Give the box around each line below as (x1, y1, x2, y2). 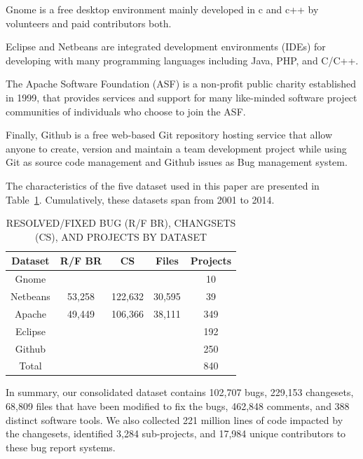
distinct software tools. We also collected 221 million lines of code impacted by (6, 412, 343, 427)
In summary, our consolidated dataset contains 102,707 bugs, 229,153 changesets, (6, 385, 354, 400)
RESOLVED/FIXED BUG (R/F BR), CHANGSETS (6, 216, 236, 230)
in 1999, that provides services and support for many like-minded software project (6, 90, 357, 104)
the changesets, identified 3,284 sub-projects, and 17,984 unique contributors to (6, 426, 346, 441)
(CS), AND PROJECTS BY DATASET (35, 229, 207, 243)
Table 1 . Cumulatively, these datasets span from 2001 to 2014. (6, 192, 275, 206)
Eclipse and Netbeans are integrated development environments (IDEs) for (6, 39, 326, 54)
